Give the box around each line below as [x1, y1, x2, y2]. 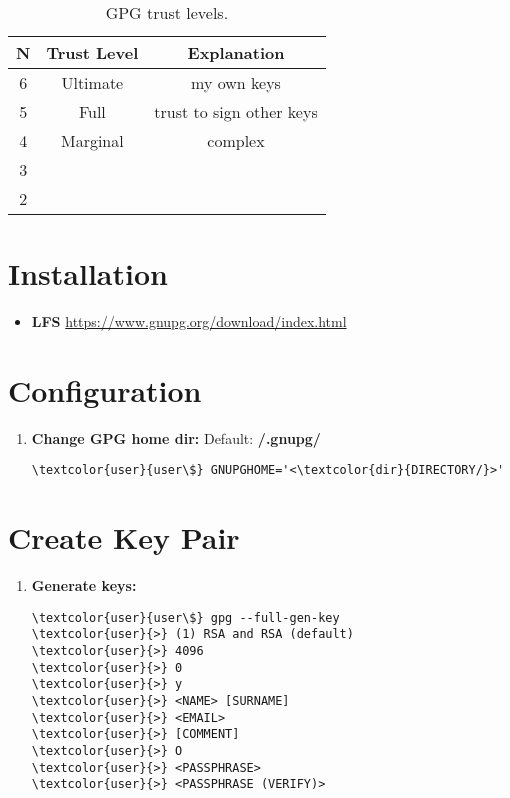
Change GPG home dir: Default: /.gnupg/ [31, 427, 321, 448]
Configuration [8, 369, 202, 410]
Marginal [60, 129, 124, 152]
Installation [8, 253, 168, 294]
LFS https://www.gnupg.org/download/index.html [31, 311, 347, 332]
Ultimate [61, 71, 124, 94]
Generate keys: [31, 575, 137, 596]
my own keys [191, 71, 281, 94]
